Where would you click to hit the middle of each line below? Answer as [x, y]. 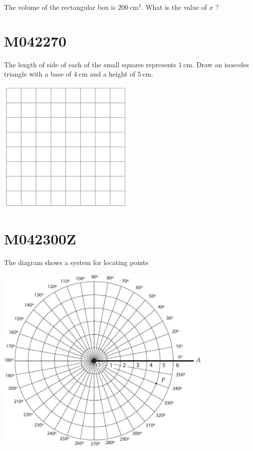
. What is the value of [174, 7]
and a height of [112, 74]
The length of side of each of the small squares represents [90, 64]
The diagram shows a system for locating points [76, 262]
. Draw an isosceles [221, 64]
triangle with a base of [38, 74]
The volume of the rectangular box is [60, 7]
